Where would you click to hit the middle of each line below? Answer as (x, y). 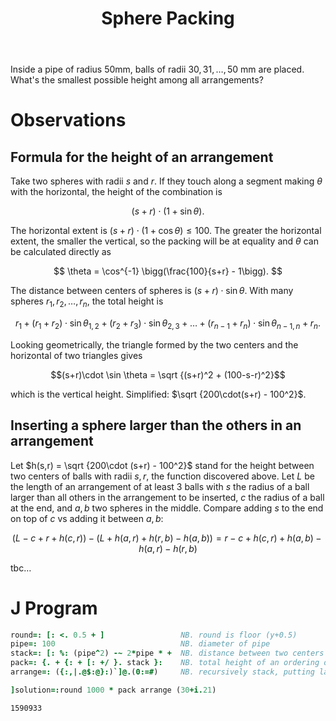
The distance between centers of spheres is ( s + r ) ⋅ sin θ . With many (152, 291)
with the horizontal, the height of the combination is (116, 192)
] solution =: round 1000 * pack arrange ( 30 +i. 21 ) (113, 690)
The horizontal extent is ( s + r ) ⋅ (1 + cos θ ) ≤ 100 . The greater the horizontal (166, 231)
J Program (54, 608)
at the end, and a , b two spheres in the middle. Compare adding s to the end (167, 508)
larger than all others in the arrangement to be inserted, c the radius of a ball (167, 497)
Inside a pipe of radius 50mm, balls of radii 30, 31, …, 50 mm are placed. (157, 69)
